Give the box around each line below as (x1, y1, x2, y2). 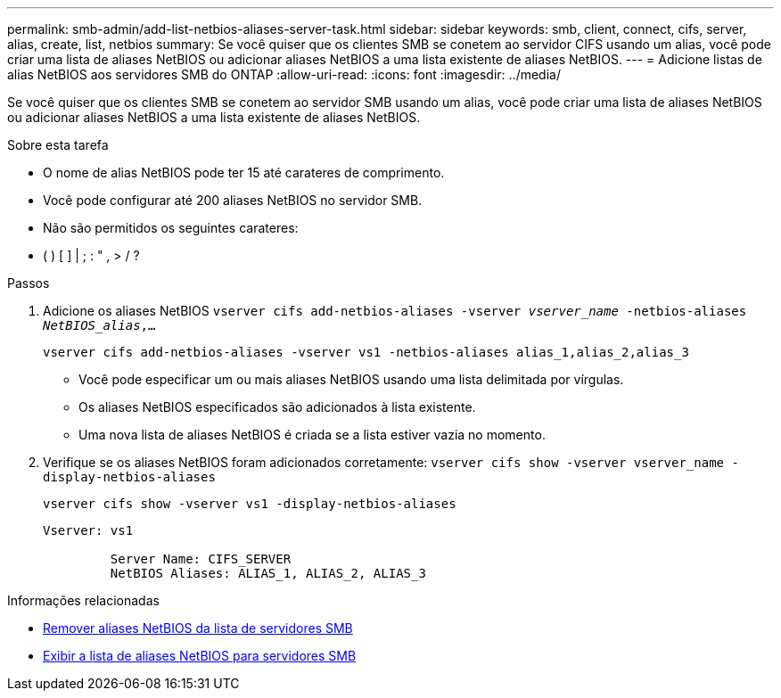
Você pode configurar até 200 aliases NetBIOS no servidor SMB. (43, 193, 423, 208)
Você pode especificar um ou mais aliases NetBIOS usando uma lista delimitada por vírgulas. (78, 372, 624, 387)
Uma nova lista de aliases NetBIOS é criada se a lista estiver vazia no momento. (78, 427, 546, 442)
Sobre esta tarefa (7, 137, 109, 152)
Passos (7, 275, 50, 291)
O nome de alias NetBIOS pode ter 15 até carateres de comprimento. (43, 165, 445, 180)
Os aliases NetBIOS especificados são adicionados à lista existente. (78, 399, 476, 415)
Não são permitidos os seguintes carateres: (43, 220, 299, 235)
